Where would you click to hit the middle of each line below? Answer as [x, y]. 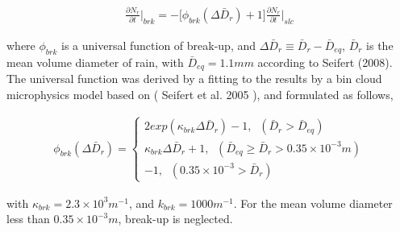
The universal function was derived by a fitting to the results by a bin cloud [194, 78]
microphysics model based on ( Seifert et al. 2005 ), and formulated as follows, [200, 94]
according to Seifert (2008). [325, 62]
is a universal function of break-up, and [159, 45]
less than [28, 219]
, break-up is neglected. [175, 219]
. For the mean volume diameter [313, 203]
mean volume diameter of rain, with [95, 62]
